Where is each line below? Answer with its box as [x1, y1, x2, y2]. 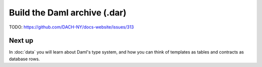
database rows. [9, 56, 40, 62]
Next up [9, 37, 33, 45]
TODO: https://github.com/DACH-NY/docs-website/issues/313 [9, 24, 134, 30]
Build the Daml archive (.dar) [9, 7, 127, 18]
